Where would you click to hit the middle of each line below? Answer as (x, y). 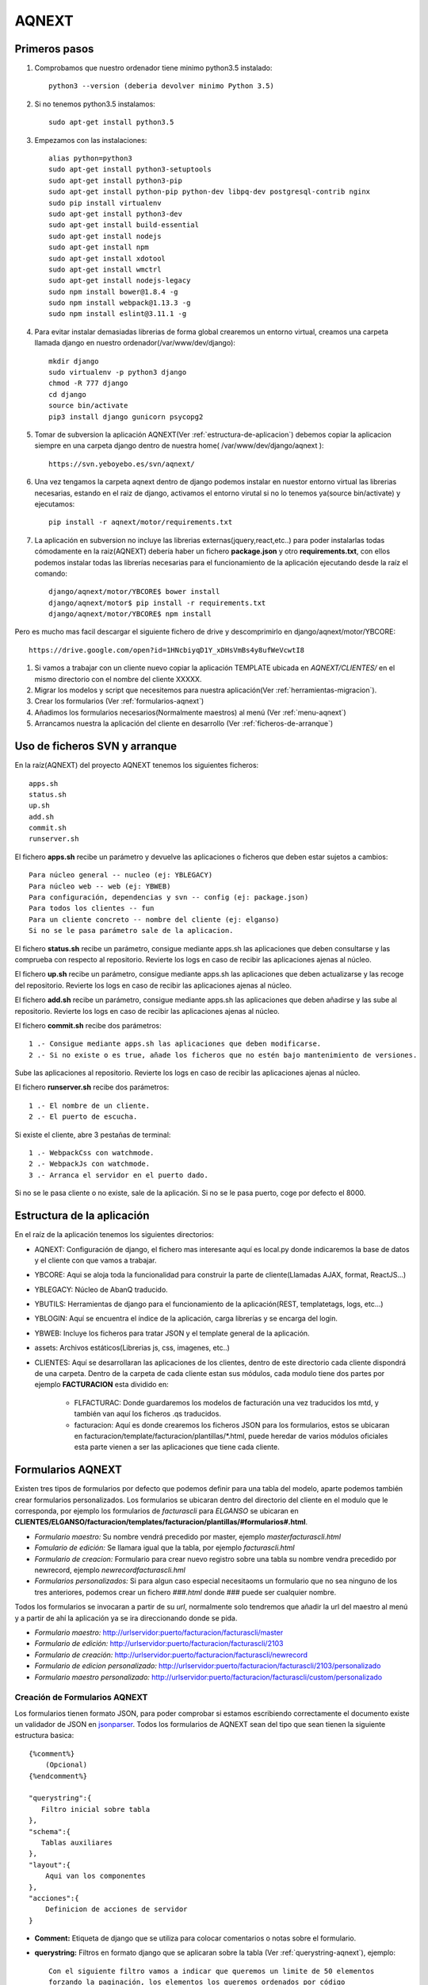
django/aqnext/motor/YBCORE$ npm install (130, 614)
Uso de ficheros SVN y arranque (96, 746)
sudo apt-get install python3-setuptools (130, 170)
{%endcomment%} (58, 1776)
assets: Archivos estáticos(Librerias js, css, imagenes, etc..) (132, 1348)
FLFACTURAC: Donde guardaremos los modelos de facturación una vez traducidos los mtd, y (227, 1402)
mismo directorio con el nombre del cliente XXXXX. (118, 679)
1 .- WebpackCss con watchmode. (92, 1153)
